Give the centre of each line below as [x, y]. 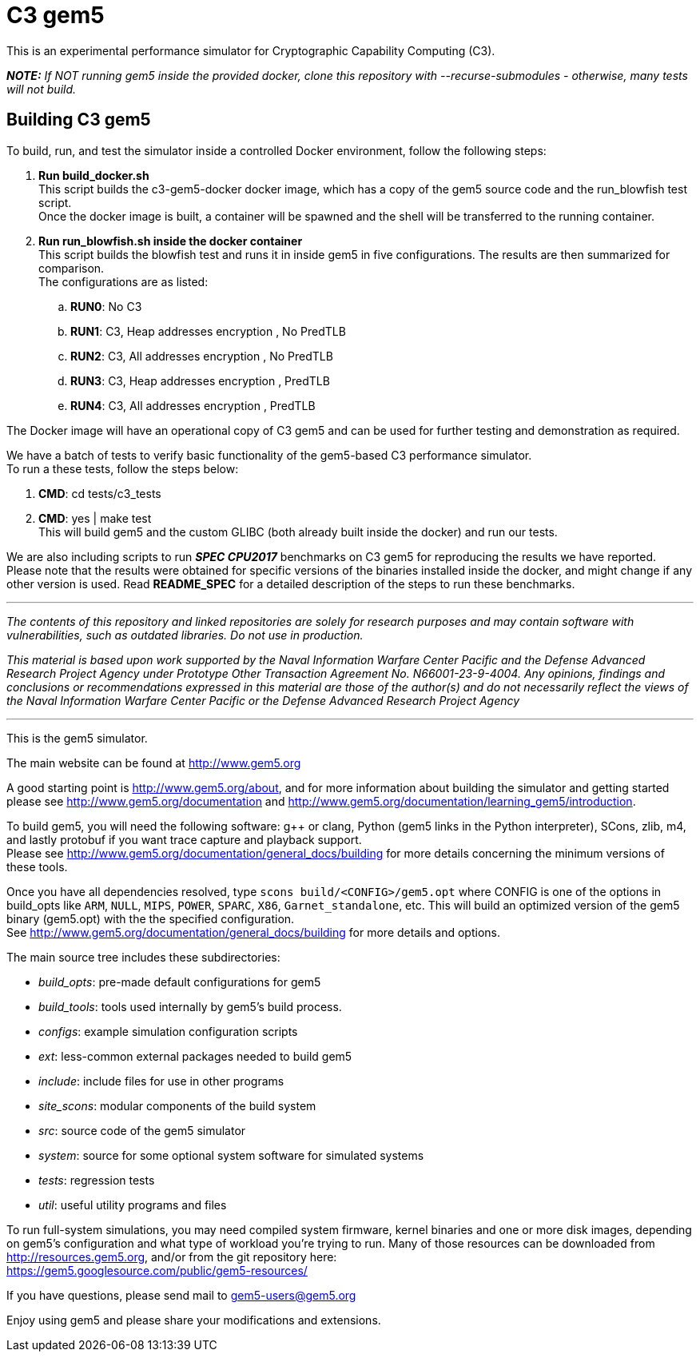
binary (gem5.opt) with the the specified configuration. [151, 918]
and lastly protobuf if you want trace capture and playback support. [184, 839]
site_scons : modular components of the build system [177, 1105]
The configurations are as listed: [123, 281]
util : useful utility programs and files [133, 1205]
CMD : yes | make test [95, 518]
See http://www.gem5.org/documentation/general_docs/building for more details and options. [254, 932]
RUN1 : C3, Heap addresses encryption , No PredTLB [208, 331]
